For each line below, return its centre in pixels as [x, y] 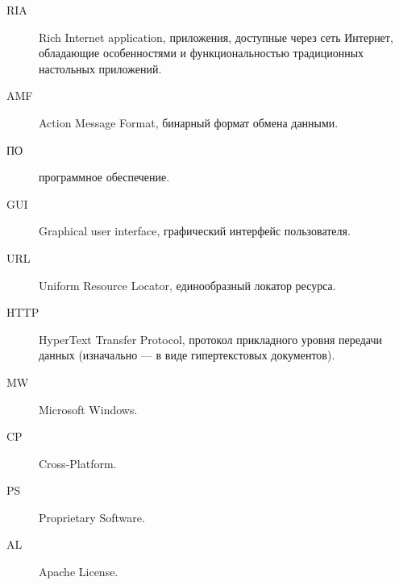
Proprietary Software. [92, 517]
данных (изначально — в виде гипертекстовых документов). [187, 355]
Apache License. [79, 572]
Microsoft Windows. [88, 409]
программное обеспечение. [104, 177]
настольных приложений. [100, 68]
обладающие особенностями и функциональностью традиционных [202, 53]
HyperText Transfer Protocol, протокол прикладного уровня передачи [211, 339]
